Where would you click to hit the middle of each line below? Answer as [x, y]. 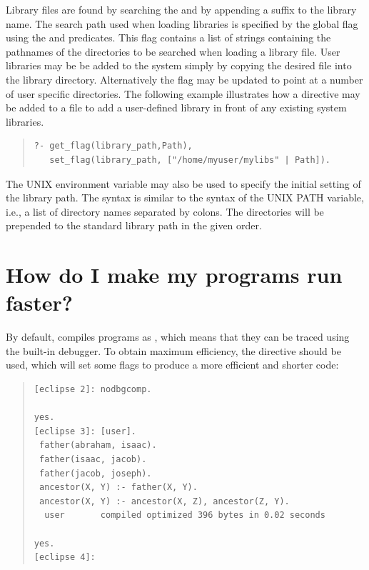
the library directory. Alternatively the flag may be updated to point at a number [184, 79]
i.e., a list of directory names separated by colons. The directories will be [165, 211]
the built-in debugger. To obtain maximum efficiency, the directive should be [173, 350]
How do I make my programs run [174, 275]
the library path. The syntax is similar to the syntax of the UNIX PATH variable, [185, 197]
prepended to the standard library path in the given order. [134, 225]
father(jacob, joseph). [95, 473]
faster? [39, 302]
